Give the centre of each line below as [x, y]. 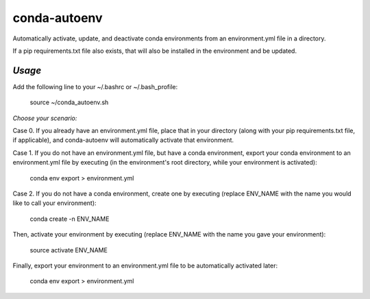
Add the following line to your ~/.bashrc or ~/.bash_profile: [95, 86]
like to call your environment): [54, 203]
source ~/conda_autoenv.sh [69, 102]
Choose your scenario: [45, 118]
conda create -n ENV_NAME [70, 219]
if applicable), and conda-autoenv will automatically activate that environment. [123, 140]
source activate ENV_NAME [69, 250]
